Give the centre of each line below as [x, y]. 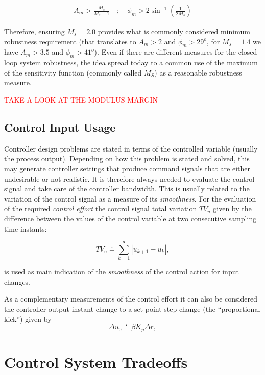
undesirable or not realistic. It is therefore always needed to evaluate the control [129, 178]
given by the [232, 208]
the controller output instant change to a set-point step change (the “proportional [132, 309]
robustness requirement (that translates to [70, 41]
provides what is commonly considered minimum [174, 31]
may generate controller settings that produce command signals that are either [127, 168]
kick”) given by [28, 319]
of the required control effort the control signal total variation [101, 208]
